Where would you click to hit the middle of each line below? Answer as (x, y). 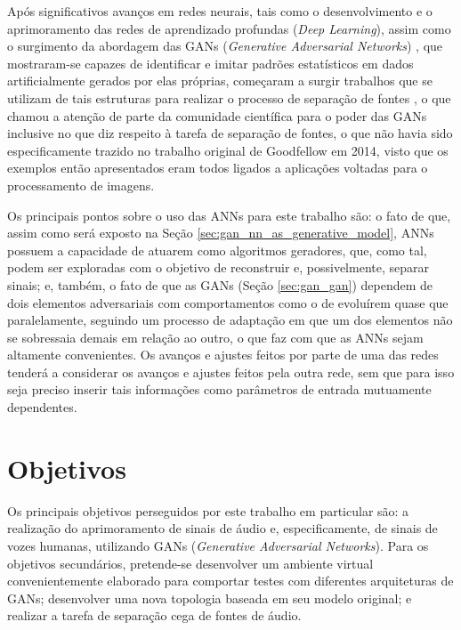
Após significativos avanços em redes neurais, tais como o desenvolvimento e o (220, 11)
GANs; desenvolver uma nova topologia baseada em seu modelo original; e (210, 598)
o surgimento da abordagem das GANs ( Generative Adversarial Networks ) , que (225, 46)
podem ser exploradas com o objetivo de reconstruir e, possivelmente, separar (218, 267)
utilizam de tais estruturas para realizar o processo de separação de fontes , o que (229, 97)
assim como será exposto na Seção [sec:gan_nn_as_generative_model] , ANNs (221, 233)
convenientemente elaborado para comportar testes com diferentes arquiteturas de (230, 581)
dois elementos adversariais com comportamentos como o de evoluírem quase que (228, 302)
